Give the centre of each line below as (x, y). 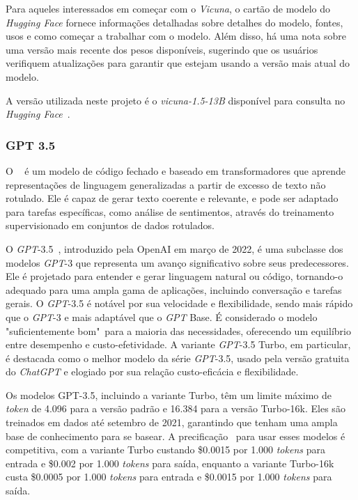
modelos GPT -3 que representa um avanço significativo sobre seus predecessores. (177, 262)
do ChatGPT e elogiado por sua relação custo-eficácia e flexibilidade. (152, 372)
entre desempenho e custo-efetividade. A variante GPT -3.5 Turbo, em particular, (178, 344)
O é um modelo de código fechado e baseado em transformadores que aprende (176, 170)
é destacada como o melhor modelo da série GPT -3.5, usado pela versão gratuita (178, 358)
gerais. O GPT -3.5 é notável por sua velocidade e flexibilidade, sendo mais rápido (179, 303)
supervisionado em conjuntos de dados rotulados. (110, 225)
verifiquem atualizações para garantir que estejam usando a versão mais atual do (178, 63)
